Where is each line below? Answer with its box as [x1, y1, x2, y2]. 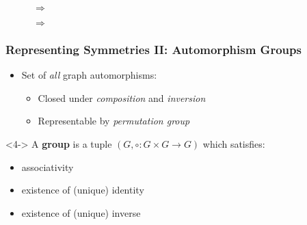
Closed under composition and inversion [38, 90, 206, 105]
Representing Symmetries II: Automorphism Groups [5, 40, 302, 57]
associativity [21, 159, 74, 174]
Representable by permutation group [38, 114, 190, 128]
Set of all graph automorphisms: [21, 68, 157, 82]
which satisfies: [202, 137, 265, 150]
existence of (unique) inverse [21, 205, 141, 220]
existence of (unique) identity [21, 183, 144, 197]
